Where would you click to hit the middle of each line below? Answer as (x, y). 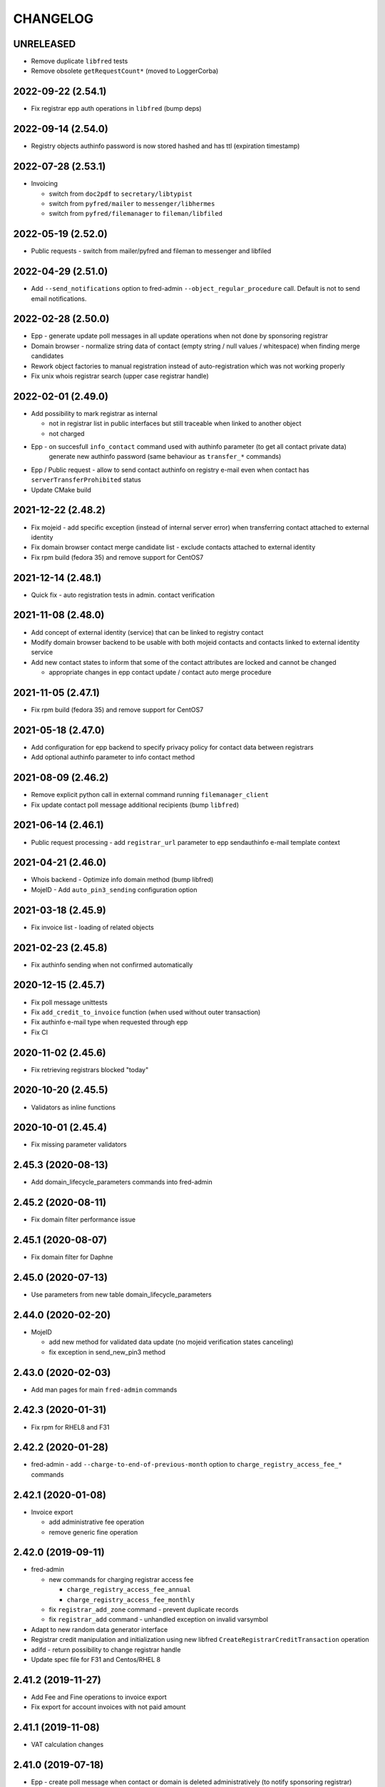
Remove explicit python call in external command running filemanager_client (150, 795)
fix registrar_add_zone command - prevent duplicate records (144, 1609)
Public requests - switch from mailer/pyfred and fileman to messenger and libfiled (151, 251)
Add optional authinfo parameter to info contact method (113, 757)
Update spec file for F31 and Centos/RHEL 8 (96, 1659)
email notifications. (59, 298)
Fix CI (40, 1032)
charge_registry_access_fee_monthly (131, 1600)
